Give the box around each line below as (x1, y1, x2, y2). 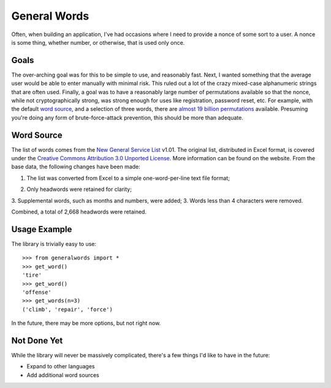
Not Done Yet (11, 335, 63, 346)
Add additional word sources (26, 371, 99, 379)
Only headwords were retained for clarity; (26, 185, 132, 193)
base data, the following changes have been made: (11, 163, 140, 171)
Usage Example (11, 224, 72, 234)
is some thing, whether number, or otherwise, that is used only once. (11, 39, 185, 46)
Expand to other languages (26, 363, 95, 370)
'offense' (22, 288, 51, 296)
